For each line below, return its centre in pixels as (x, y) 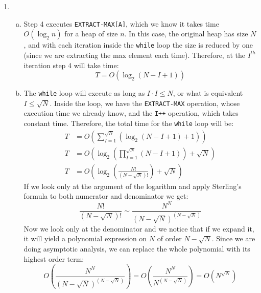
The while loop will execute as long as (84, 93)
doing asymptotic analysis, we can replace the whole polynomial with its (137, 249)
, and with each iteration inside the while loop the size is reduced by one (138, 45)
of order (169, 238)
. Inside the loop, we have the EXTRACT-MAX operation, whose (145, 103)
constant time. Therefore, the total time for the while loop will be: (129, 123)
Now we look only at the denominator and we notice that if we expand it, (139, 228)
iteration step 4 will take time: (71, 65)
